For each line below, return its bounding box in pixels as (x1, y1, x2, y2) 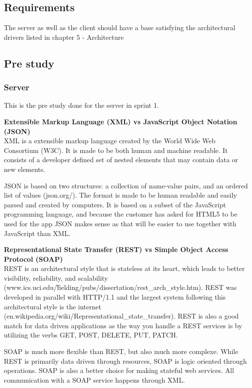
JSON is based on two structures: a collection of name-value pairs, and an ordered (4, 180, 248, 190)
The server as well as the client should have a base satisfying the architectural (4, 22, 236, 33)
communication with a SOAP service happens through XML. (4, 374, 185, 385)
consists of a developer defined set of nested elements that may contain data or (4, 154, 238, 165)
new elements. (4, 164, 46, 174)
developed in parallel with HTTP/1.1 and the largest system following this (4, 292, 226, 302)
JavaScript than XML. (4, 228, 71, 238)
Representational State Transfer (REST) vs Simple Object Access (4, 244, 228, 254)
